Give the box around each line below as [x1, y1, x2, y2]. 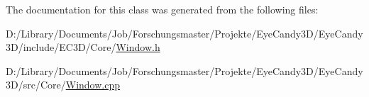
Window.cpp [65, 77, 120, 92]
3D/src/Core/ [6, 77, 66, 92]
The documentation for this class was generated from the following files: [6, 2, 319, 16]
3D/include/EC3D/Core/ [6, 40, 116, 55]
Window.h [116, 40, 160, 55]
